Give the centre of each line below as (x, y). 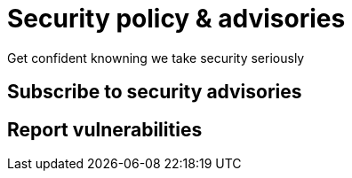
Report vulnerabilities (105, 129)
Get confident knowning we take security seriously (156, 58)
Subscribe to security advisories (155, 92)
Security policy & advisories (176, 19)
